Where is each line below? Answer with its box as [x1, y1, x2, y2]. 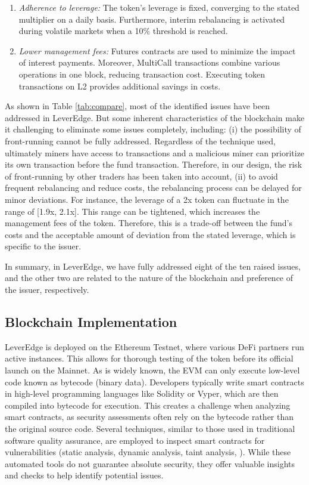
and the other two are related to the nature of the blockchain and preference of [5, 271, 294, 284]
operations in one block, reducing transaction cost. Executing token [18, 67, 265, 80]
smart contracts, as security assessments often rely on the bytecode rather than [5, 410, 294, 423]
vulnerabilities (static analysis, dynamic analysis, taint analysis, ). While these [5, 446, 291, 458]
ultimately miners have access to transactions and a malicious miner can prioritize [5, 146, 305, 159]
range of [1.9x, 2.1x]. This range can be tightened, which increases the [5, 205, 260, 217]
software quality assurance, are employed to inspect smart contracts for [5, 434, 265, 446]
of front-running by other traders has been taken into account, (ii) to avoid [5, 169, 278, 182]
